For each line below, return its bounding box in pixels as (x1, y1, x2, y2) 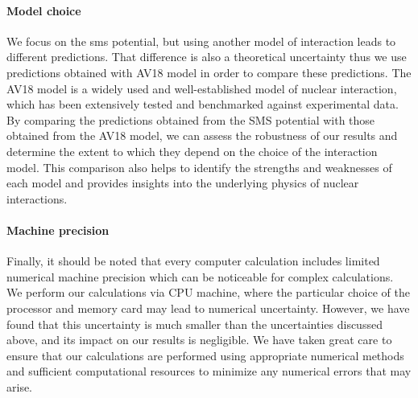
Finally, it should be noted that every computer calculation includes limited (6, 252, 380, 269)
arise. (6, 378, 33, 395)
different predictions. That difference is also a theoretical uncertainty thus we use (6, 48, 407, 65)
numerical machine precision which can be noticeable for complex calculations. (6, 268, 394, 285)
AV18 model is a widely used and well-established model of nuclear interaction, (6, 80, 397, 96)
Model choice (6, 2, 81, 18)
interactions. (6, 190, 68, 207)
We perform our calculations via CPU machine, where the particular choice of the (6, 284, 411, 301)
